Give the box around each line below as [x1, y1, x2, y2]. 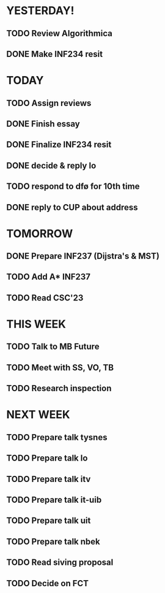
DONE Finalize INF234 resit [6, 139, 112, 150]
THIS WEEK [6, 317, 66, 331]
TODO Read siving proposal [6, 557, 114, 568]
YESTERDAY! [6, 4, 75, 18]
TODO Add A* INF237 [6, 272, 90, 282]
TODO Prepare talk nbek [6, 536, 101, 546]
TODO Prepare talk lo [6, 453, 88, 464]
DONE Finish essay [6, 118, 81, 129]
